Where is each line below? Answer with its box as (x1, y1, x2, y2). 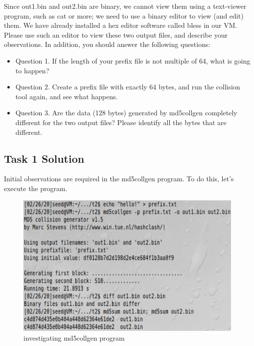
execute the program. (4, 183, 68, 193)
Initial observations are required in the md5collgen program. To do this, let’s (4, 173, 234, 184)
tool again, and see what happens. (15, 91, 118, 101)
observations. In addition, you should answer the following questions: (4, 39, 210, 49)
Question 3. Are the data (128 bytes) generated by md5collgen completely (15, 108, 237, 118)
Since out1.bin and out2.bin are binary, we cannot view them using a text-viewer (4, 1, 247, 11)
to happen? (15, 65, 49, 75)
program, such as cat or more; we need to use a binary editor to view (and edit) (4, 10, 244, 21)
